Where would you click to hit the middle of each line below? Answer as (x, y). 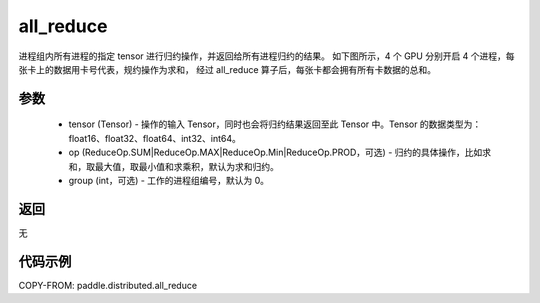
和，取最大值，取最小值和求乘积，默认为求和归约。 (173, 166)
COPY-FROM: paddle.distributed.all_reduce (108, 285)
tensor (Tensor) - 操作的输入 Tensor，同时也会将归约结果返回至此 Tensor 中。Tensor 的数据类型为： (275, 124)
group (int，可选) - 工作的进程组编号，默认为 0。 (169, 180)
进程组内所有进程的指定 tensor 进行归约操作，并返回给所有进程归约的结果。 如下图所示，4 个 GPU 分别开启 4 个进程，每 (266, 56)
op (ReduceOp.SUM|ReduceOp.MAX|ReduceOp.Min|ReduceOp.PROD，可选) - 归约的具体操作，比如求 (280, 152)
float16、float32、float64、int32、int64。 (155, 138)
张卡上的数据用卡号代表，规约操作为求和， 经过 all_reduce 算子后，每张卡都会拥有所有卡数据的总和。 (227, 69)
